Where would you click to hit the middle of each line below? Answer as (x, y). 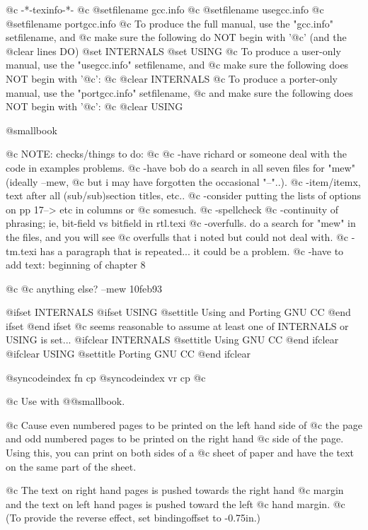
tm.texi (21, 251)
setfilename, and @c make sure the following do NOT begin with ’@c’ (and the (176, 37)
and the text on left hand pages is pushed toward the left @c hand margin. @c (176, 503)
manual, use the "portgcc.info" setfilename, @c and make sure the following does (179, 92)
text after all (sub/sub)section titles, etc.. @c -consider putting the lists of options (183, 195)
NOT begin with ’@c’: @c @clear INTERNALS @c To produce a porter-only (172, 78)
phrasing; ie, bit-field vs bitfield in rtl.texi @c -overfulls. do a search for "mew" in (181, 223)
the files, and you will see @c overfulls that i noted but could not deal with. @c (177, 236)
